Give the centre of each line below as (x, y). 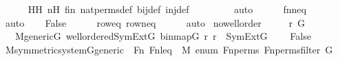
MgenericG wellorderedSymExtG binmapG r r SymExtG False (163, 36)
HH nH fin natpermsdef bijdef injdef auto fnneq (167, 9)
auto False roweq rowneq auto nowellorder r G (155, 22)
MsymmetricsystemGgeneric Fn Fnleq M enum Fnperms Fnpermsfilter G (169, 49)
